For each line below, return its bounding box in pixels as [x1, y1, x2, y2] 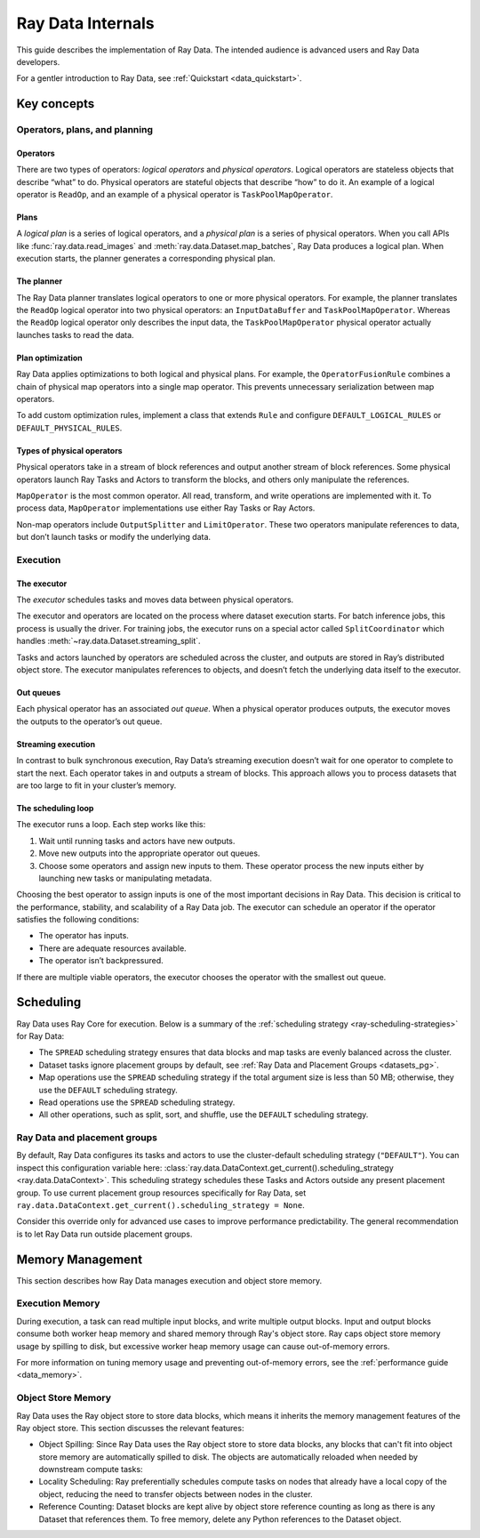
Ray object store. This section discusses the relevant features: [16, 1422, 244, 1433]
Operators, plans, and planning [16, 124, 153, 136]
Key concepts [16, 96, 95, 111]
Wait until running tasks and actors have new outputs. [38, 835, 236, 846]
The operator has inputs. [38, 930, 129, 941]
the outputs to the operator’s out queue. [16, 716, 163, 727]
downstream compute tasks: [38, 1464, 143, 1475]
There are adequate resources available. [38, 943, 187, 954]
